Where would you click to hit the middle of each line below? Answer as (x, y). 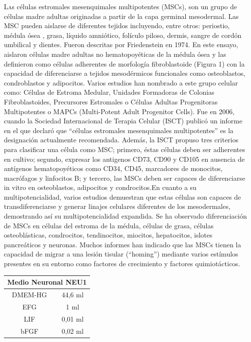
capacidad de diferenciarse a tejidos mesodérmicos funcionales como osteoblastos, (125, 73)
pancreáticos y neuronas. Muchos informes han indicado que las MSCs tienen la (123, 244)
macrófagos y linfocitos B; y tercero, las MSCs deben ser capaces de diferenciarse (125, 178)
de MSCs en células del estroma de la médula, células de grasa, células (109, 225)
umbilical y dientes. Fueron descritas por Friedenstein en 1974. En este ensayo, (121, 44)
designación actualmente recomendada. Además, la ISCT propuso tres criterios (121, 140)
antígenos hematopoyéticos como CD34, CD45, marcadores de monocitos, (113, 168)
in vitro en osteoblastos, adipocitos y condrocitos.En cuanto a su (100, 187)
